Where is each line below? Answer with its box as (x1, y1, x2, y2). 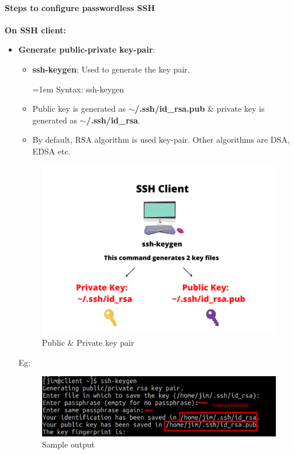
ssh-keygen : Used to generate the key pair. (32, 63, 190, 75)
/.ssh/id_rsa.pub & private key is (134, 102, 265, 115)
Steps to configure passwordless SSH (5, 1, 155, 13)
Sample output (41, 438, 95, 450)
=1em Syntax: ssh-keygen (32, 82, 124, 95)
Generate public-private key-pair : (18, 43, 155, 56)
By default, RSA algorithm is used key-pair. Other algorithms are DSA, (32, 133, 290, 146)
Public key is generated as (32, 102, 126, 115)
